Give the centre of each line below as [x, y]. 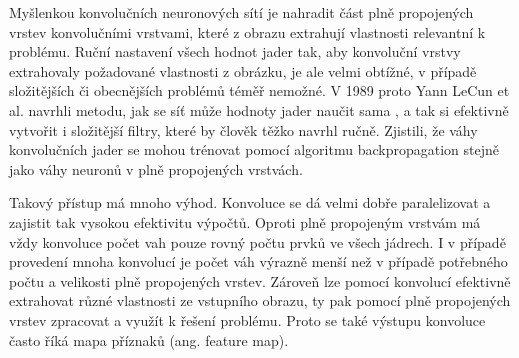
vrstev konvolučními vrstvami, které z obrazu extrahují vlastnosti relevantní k [247, 31]
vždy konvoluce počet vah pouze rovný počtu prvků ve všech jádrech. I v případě [257, 241]
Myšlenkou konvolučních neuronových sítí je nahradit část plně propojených [241, 12]
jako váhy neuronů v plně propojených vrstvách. [156, 168]
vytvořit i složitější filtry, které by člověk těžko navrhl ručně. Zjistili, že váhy [243, 129]
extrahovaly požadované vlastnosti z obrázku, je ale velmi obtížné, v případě [243, 70]
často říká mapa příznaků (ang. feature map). [149, 339]
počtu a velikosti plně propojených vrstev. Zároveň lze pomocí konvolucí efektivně [260, 280]
